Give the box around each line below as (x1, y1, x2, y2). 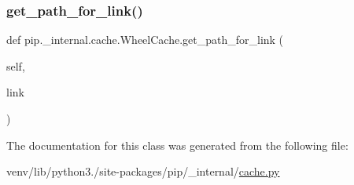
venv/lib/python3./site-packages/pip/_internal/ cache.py (6, 163, 280, 180)
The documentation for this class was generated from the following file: (6, 136, 348, 153)
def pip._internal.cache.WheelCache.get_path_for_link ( (6, 31, 284, 48)
